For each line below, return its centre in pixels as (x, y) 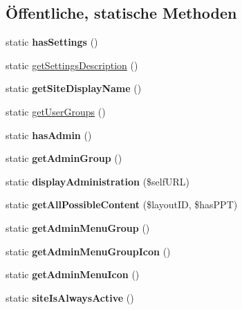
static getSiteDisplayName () (74, 88)
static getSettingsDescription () (72, 65)
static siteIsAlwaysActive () (70, 297)
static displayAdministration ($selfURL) (98, 181)
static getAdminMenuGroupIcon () (88, 251)
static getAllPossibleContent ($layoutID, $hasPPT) (122, 204)
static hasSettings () (52, 42)
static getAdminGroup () (64, 158)
